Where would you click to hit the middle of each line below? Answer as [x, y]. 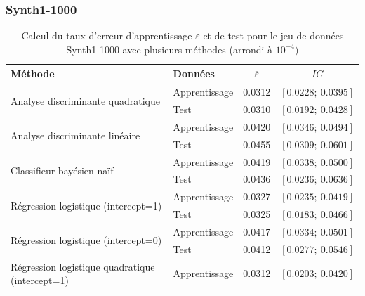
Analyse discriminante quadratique [85, 100]
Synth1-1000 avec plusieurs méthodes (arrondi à [170, 49]
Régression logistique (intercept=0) [86, 240]
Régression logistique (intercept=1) [86, 205]
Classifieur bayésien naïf [62, 170]
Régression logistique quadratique [83, 266]
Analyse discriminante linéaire [75, 135]
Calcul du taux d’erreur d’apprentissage [107, 36]
